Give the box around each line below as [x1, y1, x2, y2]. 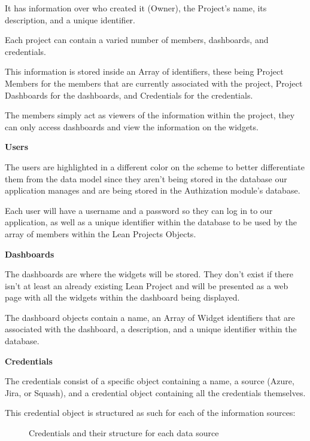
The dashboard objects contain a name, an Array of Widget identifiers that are [5, 311, 295, 323]
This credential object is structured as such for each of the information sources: [5, 406, 296, 419]
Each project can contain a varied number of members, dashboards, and [5, 33, 269, 46]
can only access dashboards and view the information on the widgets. [5, 120, 259, 133]
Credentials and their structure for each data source [29, 427, 219, 439]
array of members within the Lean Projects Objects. [5, 227, 196, 240]
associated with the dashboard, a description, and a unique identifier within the [5, 323, 297, 335]
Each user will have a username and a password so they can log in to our [5, 204, 273, 216]
